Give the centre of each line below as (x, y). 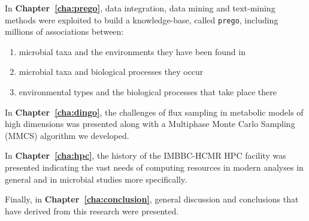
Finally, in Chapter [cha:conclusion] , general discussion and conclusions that (152, 199)
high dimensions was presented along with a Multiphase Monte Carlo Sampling (150, 124)
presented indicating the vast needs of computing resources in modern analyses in (154, 167)
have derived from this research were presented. (92, 211)
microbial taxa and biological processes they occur (111, 72)
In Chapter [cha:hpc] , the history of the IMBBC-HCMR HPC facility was (146, 155)
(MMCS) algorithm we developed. (67, 135)
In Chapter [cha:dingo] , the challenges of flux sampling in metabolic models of (154, 112)
